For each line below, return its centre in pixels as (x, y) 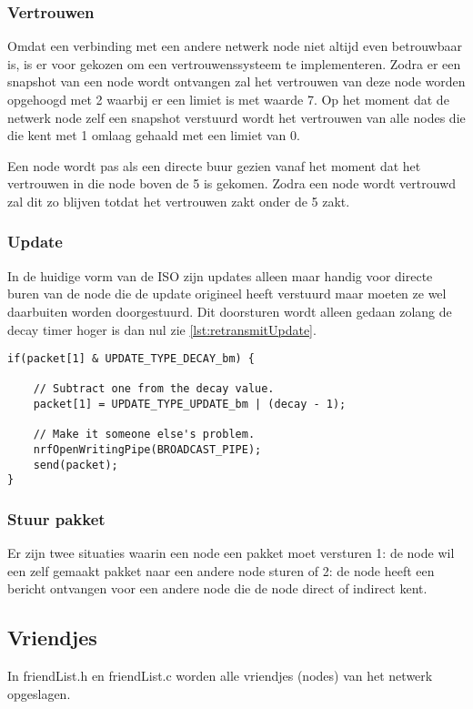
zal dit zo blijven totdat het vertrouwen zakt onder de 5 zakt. (179, 201)
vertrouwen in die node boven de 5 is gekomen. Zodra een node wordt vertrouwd (232, 183)
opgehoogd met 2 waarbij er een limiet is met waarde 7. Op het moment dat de (228, 99)
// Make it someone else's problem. (144, 435)
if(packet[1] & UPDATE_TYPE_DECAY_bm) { (131, 359)
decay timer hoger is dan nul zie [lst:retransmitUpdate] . (162, 329)
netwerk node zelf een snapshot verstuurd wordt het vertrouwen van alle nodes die (236, 117)
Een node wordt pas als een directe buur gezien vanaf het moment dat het (214, 165)
